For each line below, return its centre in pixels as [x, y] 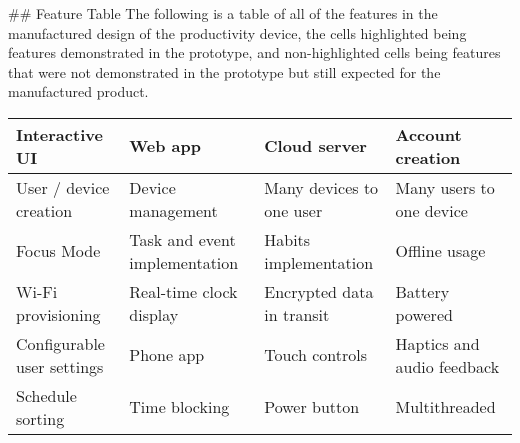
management [173, 210]
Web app [165, 146]
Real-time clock [183, 291]
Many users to [445, 187]
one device [431, 210]
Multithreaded [445, 407]
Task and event [182, 239]
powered [424, 314]
